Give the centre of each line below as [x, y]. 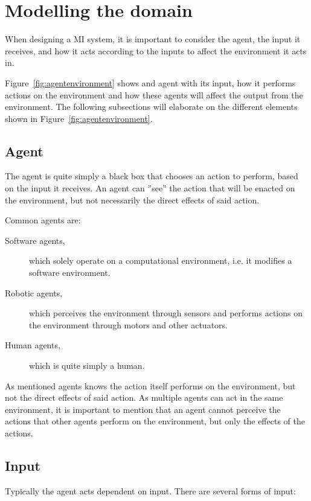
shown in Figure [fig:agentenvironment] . [79, 118]
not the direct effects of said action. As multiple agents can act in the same [144, 397]
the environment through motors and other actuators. [128, 324]
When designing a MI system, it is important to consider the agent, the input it [153, 39]
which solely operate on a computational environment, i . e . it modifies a [161, 260]
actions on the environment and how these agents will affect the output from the [154, 94]
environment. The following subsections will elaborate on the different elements [151, 107]
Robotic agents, [34, 292]
